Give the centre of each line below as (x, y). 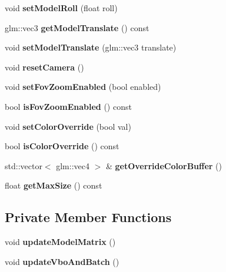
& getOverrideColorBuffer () (164, 165)
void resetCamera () (44, 67)
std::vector (24, 165)
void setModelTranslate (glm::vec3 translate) (91, 47)
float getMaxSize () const (54, 185)
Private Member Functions (88, 217)
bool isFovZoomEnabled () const (68, 106)
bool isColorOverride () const (62, 146)
